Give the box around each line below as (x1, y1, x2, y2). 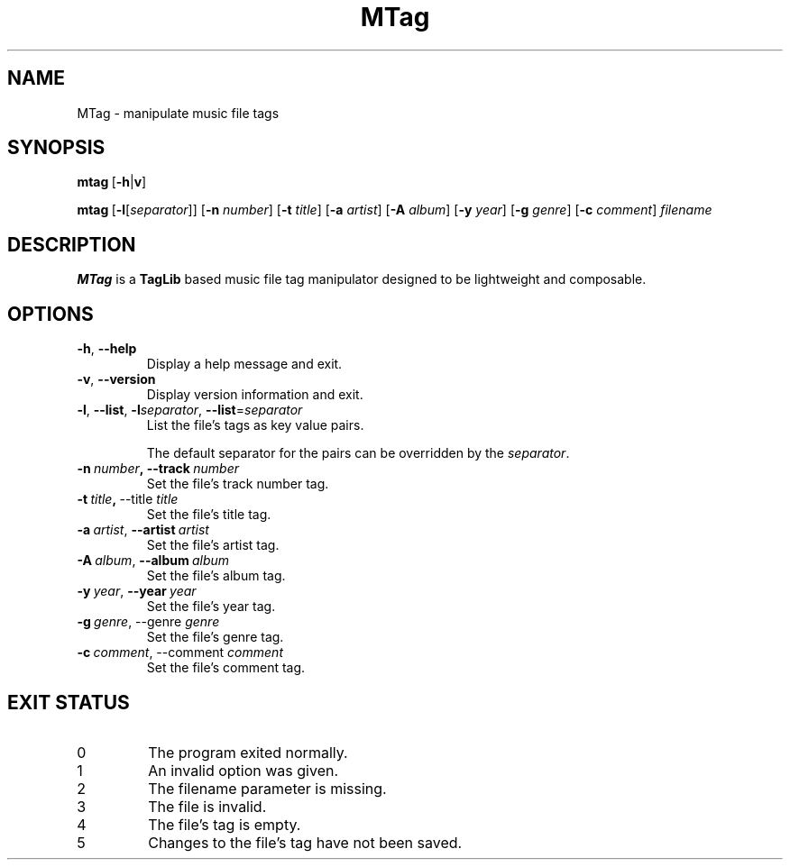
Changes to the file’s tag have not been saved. (148, 833, 463, 852)
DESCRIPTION (7, 233, 136, 256)
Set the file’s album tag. (146, 568, 286, 584)
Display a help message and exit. (146, 356, 343, 372)
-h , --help (77, 341, 137, 357)
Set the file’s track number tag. (146, 476, 329, 492)
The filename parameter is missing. (148, 779, 387, 798)
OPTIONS (7, 302, 94, 325)
